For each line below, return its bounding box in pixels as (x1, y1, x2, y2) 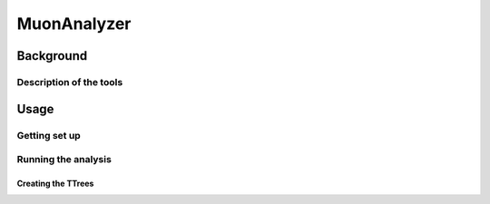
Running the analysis (16, 153, 113, 166)
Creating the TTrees (16, 178, 94, 189)
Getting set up (16, 129, 81, 141)
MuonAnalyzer (16, 14, 132, 34)
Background (16, 48, 88, 63)
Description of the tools (16, 75, 123, 88)
